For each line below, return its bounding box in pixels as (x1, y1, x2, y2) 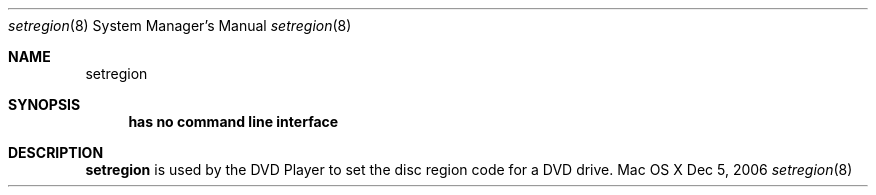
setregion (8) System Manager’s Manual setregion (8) (8, 17, 352, 34)
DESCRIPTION (8, 144, 104, 161)
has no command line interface (128, 113, 339, 130)
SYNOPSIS (8, 96, 81, 113)
